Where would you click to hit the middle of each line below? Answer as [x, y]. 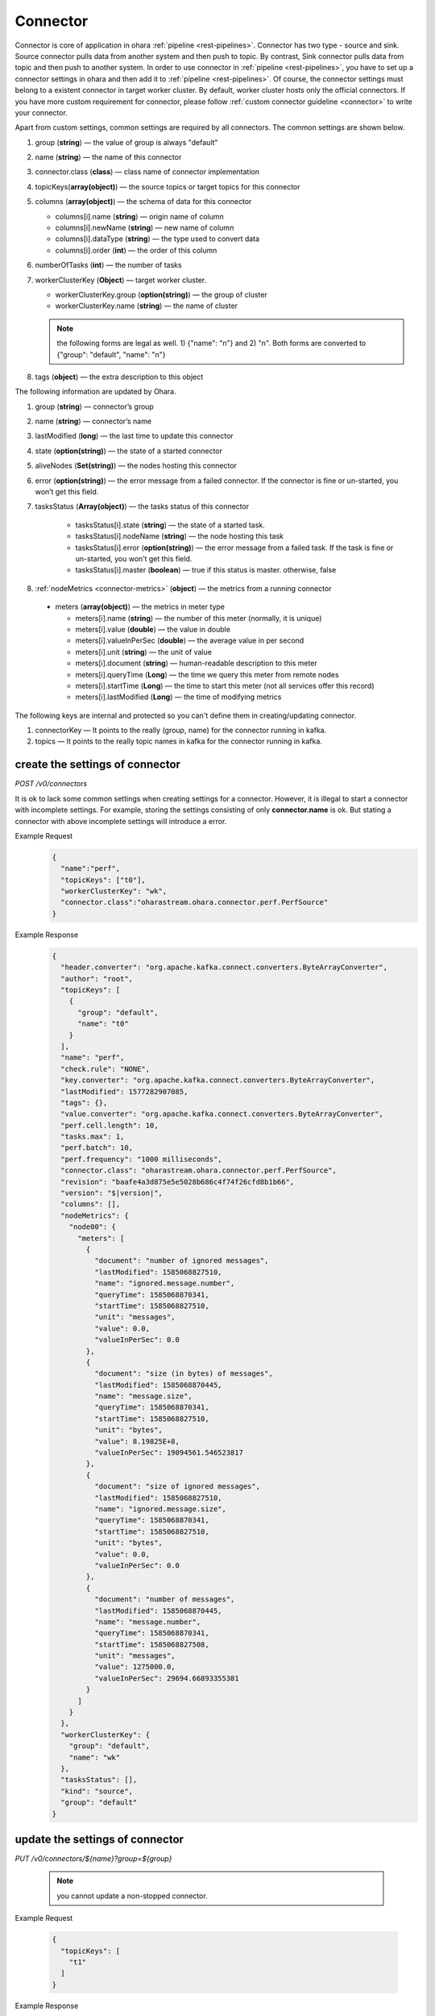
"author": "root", [97, 979]
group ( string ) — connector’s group [95, 406]
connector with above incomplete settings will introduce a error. [121, 821]
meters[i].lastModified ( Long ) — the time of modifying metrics [178, 697]
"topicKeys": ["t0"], [104, 880]
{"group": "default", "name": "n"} [111, 354]
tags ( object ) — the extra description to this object [119, 377]
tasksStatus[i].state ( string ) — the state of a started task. [170, 525]
